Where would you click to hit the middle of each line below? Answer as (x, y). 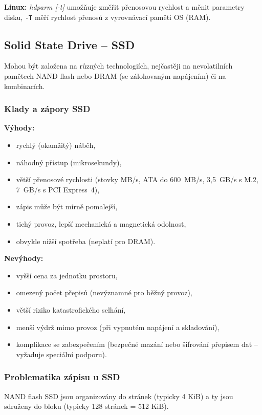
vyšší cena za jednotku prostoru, (67, 275)
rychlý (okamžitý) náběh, (56, 145)
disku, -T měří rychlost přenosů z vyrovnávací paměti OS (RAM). (107, 17)
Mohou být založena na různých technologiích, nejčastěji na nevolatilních (118, 66)
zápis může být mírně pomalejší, (67, 206)
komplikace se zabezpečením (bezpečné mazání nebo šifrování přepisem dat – (137, 344)
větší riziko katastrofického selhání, (71, 309)
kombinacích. (25, 86)
